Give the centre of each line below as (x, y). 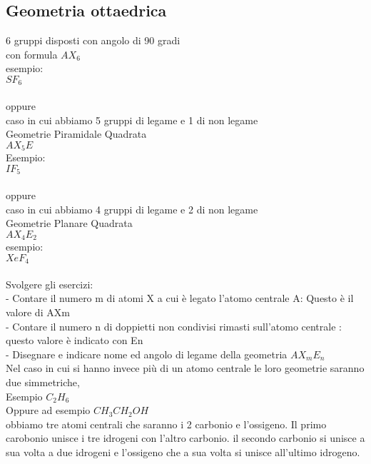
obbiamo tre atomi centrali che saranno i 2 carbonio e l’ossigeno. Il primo (166, 424)
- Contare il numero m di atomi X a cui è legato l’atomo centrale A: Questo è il (180, 298)
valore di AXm (38, 312)
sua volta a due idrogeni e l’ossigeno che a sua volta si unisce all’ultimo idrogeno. (183, 452)
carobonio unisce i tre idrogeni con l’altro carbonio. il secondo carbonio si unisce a (185, 438)
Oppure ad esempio (48, 410)
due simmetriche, (43, 382)
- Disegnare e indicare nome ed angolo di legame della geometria (147, 354)
